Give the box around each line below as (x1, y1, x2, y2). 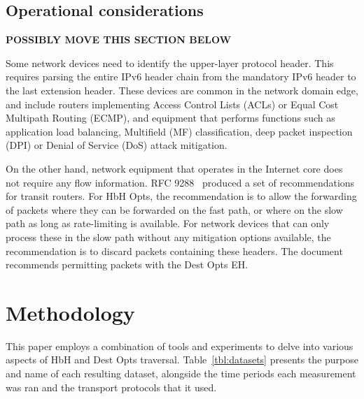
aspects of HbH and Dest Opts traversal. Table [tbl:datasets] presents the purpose (6, 352, 358, 367)
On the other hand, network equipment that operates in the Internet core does (6, 161, 343, 175)
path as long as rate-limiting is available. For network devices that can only (6, 216, 330, 231)
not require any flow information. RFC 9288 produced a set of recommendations (6, 175, 355, 189)
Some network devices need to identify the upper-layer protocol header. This (6, 55, 334, 70)
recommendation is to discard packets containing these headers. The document (6, 243, 343, 258)
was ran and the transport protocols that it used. (6, 379, 217, 394)
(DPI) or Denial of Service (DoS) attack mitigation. (6, 138, 227, 152)
